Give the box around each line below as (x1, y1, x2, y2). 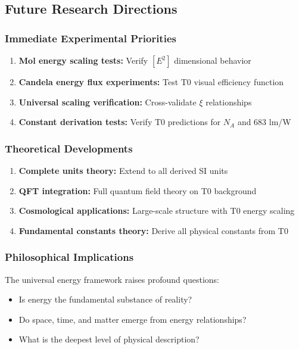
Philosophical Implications (5, 250, 134, 264)
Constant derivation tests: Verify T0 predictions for (18, 116, 221, 128)
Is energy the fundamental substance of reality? (18, 293, 192, 306)
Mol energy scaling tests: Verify (18, 54, 148, 66)
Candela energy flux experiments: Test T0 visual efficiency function (18, 76, 284, 88)
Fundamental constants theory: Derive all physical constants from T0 (18, 224, 288, 236)
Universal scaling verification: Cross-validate (18, 95, 197, 108)
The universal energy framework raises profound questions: (5, 273, 219, 285)
